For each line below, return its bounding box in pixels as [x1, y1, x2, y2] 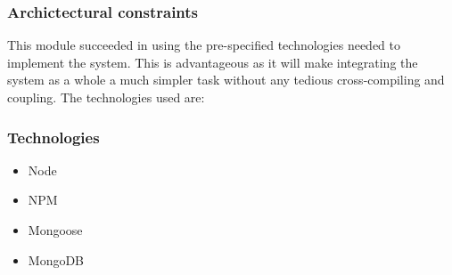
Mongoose [28, 221, 83, 239]
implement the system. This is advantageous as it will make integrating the [7, 53, 418, 71]
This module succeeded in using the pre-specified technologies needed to [7, 36, 400, 54]
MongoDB [28, 250, 85, 269]
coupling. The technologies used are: [7, 88, 205, 106]
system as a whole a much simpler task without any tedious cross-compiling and [7, 70, 445, 89]
